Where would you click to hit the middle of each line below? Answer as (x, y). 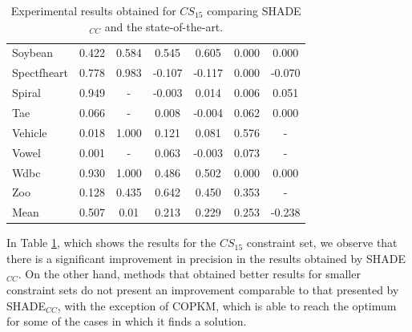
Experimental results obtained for (93, 10)
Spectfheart (40, 73)
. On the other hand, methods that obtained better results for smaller (189, 274)
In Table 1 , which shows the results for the (111, 243)
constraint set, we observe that (322, 243)
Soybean (32, 53)
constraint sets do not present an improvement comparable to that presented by (203, 290)
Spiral (26, 93)
